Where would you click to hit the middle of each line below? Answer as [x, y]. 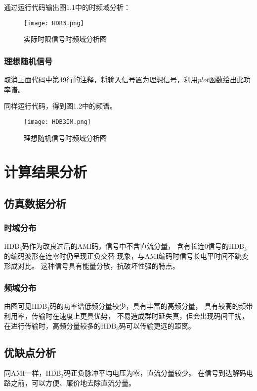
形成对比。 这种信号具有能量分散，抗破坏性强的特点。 [92, 265]
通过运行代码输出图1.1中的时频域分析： [67, 7]
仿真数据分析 [35, 203]
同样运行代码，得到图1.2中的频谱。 [60, 106]
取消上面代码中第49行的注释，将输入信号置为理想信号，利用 [101, 80]
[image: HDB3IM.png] [58, 122]
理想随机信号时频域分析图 [65, 138]
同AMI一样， [25, 373]
